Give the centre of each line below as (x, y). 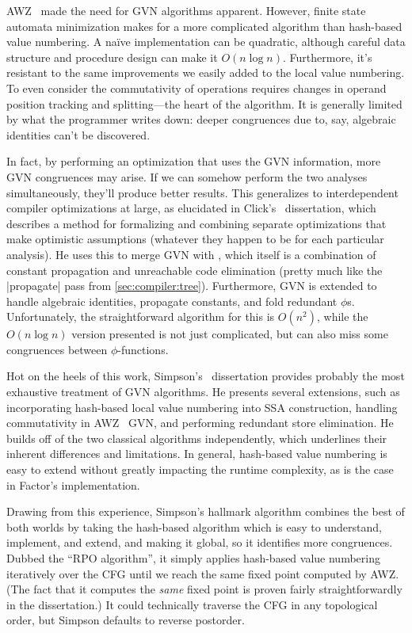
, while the (343, 316)
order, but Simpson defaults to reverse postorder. (126, 620)
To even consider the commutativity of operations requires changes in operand (196, 88)
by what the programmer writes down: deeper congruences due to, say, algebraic (201, 119)
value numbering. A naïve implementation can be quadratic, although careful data (206, 42)
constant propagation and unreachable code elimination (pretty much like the (195, 270)
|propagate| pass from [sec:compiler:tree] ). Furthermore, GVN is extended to (192, 286)
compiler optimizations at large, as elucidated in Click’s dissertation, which (191, 208)
